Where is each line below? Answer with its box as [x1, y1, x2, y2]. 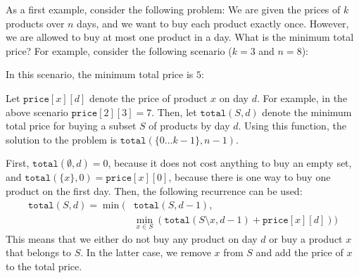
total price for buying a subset [6, 118, 137, 133]
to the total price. [6, 259, 82, 273]
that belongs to [6, 245, 72, 260]
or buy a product [269, 231, 343, 246]
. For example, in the [256, 90, 348, 105]
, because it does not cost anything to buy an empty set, [108, 156, 352, 170]
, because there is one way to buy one [168, 170, 331, 184]
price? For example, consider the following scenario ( [6, 43, 232, 58]
